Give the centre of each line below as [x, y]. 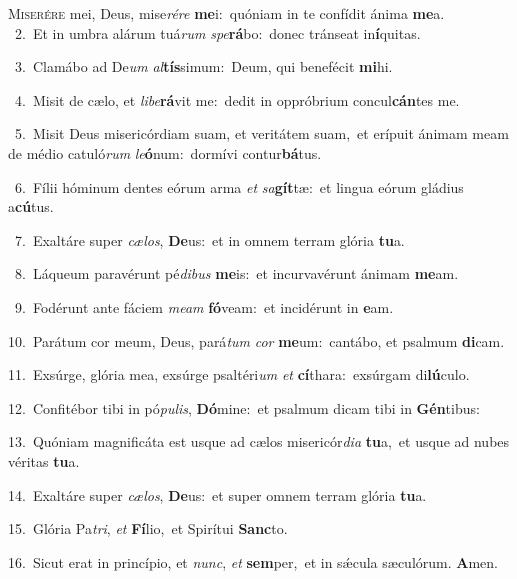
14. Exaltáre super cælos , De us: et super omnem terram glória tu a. [217, 494]
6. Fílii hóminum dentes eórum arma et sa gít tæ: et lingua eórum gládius [239, 186]
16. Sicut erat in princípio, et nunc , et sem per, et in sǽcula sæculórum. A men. [253, 561]
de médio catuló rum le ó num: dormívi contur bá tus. [165, 152]
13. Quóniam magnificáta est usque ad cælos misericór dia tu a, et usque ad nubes [259, 441]
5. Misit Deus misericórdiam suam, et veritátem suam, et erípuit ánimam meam [261, 133]
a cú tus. [31, 206]
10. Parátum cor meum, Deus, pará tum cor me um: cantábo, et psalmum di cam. [256, 340]
